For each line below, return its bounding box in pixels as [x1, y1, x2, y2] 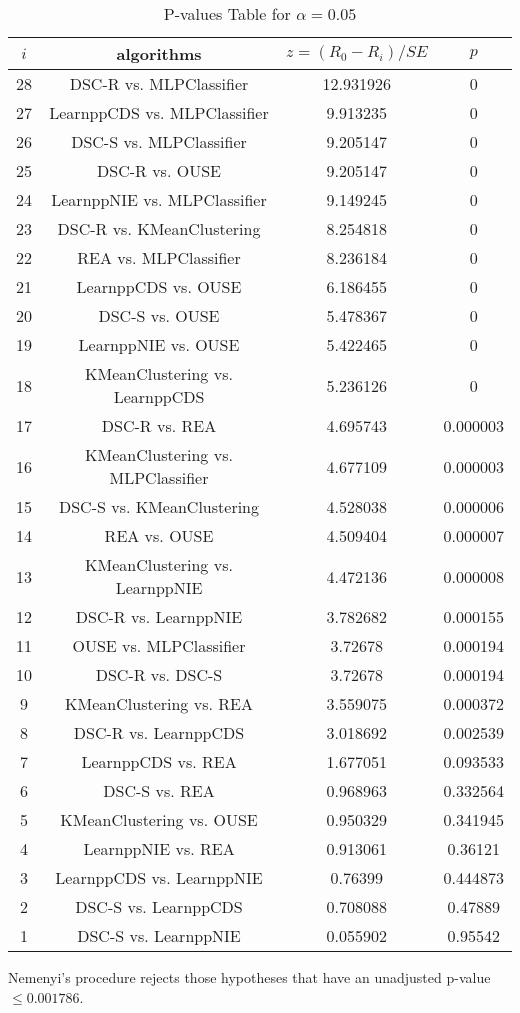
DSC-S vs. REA [103, 779, 215, 802]
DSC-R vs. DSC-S [95, 663, 223, 686]
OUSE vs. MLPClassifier [72, 634, 246, 657]
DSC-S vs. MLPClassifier [71, 130, 247, 153]
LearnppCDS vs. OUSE [76, 275, 242, 298]
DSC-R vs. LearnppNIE [75, 605, 243, 628]
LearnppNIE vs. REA [83, 837, 235, 860]
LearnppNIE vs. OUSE [78, 333, 240, 356]
